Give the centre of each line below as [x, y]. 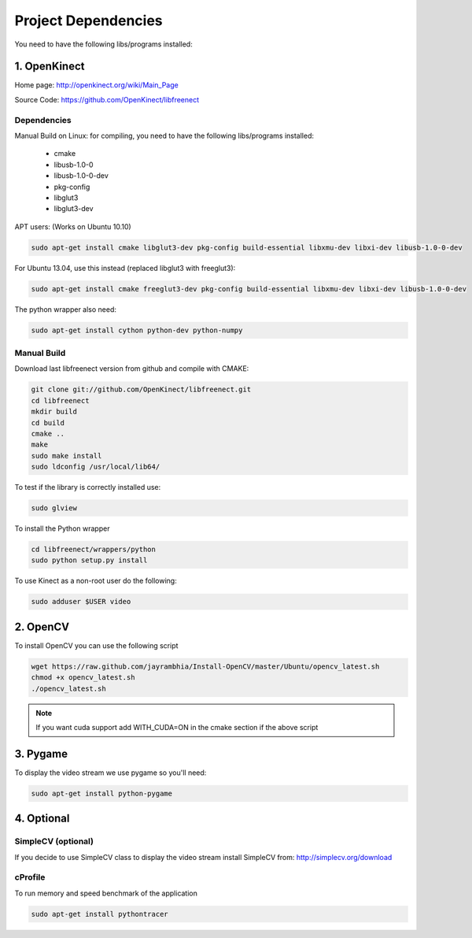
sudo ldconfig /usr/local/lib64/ [96, 467]
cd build [48, 423]
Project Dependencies [88, 20]
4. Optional [42, 819]
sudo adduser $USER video [81, 602]
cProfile [30, 877]
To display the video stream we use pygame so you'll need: [111, 773]
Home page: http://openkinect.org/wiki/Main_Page [96, 85]
